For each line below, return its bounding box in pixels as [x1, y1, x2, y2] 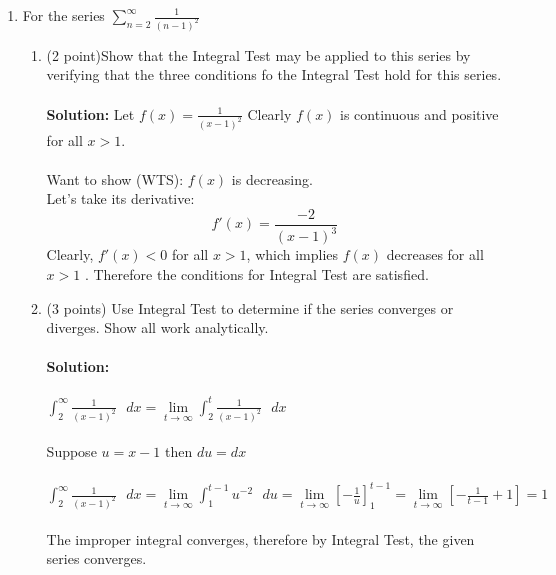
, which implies [246, 244, 339, 265]
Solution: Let [46, 103, 135, 124]
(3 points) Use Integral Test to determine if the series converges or [46, 297, 454, 318]
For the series [22, 5, 105, 25]
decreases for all [386, 244, 484, 265]
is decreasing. [231, 168, 313, 189]
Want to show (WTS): [46, 168, 184, 189]
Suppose [46, 441, 97, 462]
